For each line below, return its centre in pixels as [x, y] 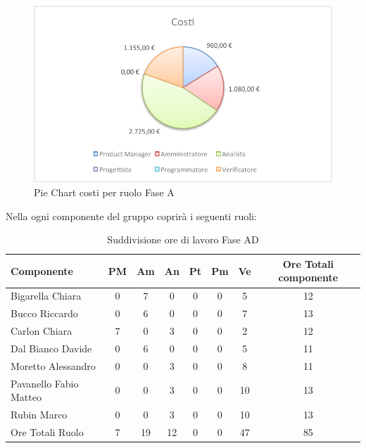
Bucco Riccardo [44, 313]
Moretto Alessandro [53, 365]
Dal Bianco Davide [51, 348]
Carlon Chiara [42, 331]
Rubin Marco [39, 414]
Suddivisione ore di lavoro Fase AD [183, 239]
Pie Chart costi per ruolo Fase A [104, 192]
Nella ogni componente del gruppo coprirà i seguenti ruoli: [131, 216]
